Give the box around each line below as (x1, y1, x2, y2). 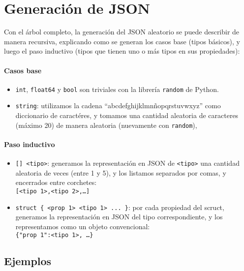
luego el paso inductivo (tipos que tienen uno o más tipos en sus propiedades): (4, 46, 240, 56)
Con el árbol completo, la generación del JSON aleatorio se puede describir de (4, 27, 240, 37)
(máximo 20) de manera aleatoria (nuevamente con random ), (15, 120, 197, 130)
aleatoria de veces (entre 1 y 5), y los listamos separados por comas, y (15, 167, 226, 178)
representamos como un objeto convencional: (15, 221, 150, 231)
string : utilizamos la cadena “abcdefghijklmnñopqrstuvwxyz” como (15, 100, 221, 111)
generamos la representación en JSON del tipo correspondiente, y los (15, 211, 223, 222)
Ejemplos (4, 253, 52, 269)
